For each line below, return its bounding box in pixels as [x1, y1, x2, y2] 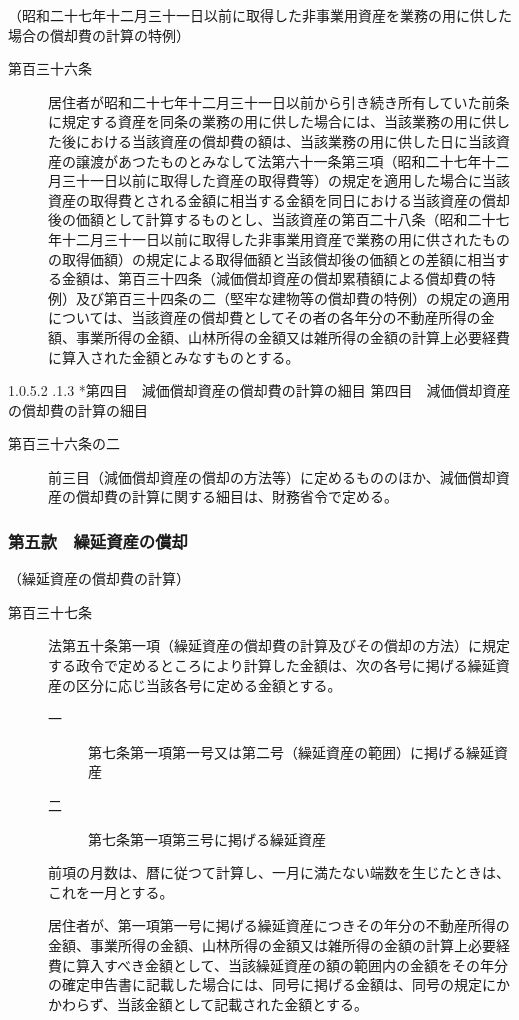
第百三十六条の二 [8, 433, 120, 454]
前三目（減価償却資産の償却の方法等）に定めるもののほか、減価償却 [48, 466, 496, 487]
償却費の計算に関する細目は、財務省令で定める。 [75, 486, 398, 507]
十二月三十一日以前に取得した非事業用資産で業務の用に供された [61, 228, 482, 249]
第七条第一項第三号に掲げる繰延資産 [88, 828, 326, 849]
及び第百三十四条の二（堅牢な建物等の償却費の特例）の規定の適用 [75, 287, 510, 308]
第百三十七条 [8, 601, 92, 622]
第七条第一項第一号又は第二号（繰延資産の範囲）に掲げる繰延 [88, 741, 494, 762]
